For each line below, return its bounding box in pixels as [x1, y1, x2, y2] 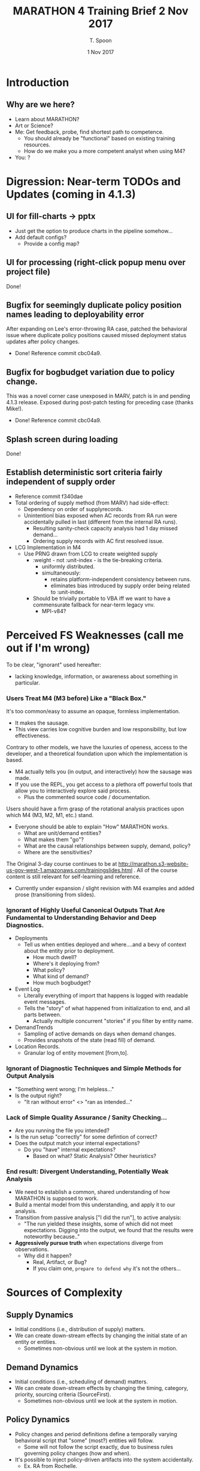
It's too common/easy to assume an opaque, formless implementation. [6, 708, 181, 715]
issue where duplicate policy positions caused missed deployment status [6, 332, 187, 339]
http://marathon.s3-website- [118, 860, 189, 867]
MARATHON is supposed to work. [14, 1195, 99, 1202]
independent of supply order [6, 477, 116, 487]
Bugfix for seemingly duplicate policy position [6, 300, 182, 310]
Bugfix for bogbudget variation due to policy [6, 367, 175, 377]
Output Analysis [6, 1072, 55, 1080]
